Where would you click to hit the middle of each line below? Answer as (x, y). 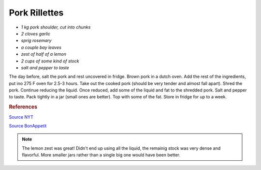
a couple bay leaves (41, 47)
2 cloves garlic (36, 33)
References (23, 107)
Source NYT (21, 117)
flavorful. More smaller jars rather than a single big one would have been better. (101, 155)
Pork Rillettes (36, 13)
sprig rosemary (36, 41)
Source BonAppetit (28, 125)
